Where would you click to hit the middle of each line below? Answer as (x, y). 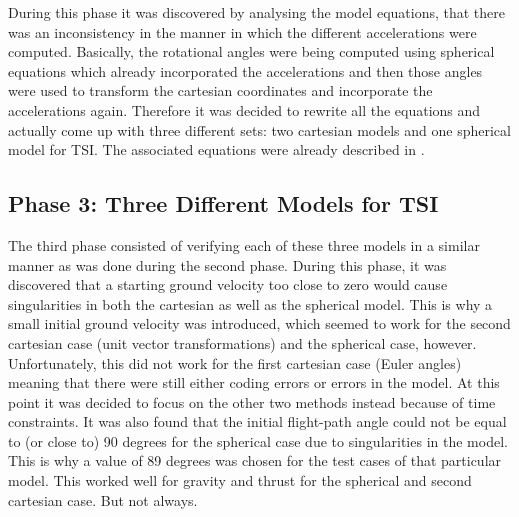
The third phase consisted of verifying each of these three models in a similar (244, 244)
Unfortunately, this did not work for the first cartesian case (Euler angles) (235, 362)
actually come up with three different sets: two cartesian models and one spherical (259, 129)
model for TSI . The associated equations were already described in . (216, 149)
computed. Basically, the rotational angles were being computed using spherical (251, 51)
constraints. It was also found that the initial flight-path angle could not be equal (257, 421)
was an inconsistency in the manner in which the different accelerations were (242, 31)
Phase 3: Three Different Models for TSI (223, 203)
